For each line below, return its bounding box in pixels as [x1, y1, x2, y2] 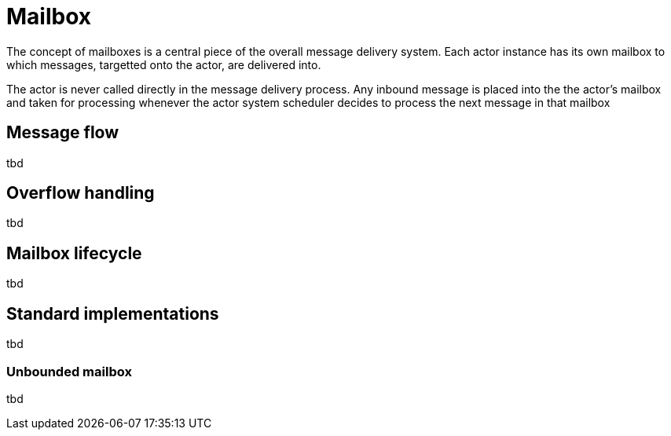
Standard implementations [6, 303, 219, 324]
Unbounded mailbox [6, 363, 132, 379]
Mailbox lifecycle [6, 243, 142, 263]
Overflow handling [6, 183, 155, 203]
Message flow [6, 123, 119, 143]
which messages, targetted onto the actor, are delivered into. [6, 57, 321, 71]
